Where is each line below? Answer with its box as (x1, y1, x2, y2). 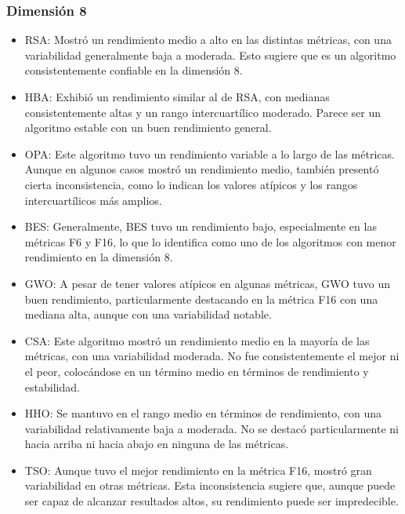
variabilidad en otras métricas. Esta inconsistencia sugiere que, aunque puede (24, 477, 396, 494)
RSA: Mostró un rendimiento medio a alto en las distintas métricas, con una (24, 31, 392, 48)
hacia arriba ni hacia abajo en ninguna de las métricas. (24, 436, 289, 452)
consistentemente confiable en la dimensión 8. (24, 62, 243, 78)
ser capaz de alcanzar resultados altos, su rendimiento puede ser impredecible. (24, 493, 399, 509)
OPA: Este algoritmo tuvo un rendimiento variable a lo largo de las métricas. (24, 145, 395, 162)
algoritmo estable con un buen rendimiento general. (24, 119, 272, 136)
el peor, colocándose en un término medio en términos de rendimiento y (24, 363, 369, 379)
